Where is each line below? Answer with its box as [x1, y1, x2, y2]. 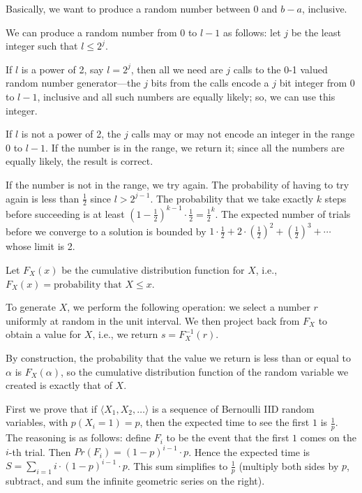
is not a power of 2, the [21, 126, 121, 141]
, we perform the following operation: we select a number [67, 300, 310, 314]
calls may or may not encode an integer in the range [131, 126, 355, 141]
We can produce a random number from [6, 24, 177, 39]
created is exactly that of [6, 378, 112, 392]
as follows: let [223, 24, 281, 39]
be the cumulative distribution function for [61, 262, 245, 277]
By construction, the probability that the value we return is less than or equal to [6, 350, 351, 365]
